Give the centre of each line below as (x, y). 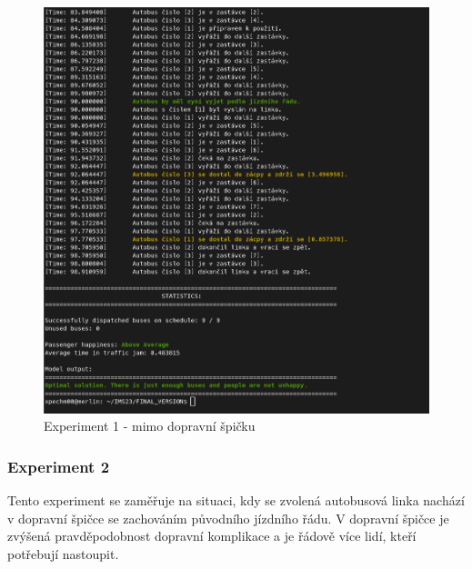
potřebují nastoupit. (63, 553)
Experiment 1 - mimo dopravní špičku (150, 426)
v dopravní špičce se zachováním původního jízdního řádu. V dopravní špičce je (228, 518)
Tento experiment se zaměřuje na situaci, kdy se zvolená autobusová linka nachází (236, 500)
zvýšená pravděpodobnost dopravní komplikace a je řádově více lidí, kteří (212, 536)
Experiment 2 (59, 466)
